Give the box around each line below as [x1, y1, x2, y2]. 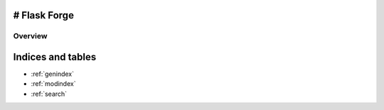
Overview [13, 31, 48, 41]
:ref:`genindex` [31, 70, 75, 78]
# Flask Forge [13, 9, 75, 21]
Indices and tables [13, 51, 97, 63]
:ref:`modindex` [31, 79, 76, 88]
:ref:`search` [31, 89, 68, 98]
